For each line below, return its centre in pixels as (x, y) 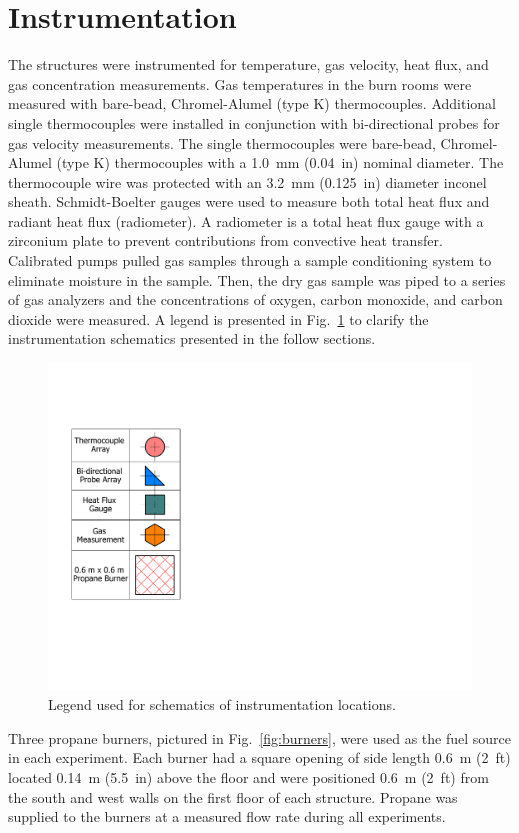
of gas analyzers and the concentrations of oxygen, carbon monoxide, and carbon (255, 299)
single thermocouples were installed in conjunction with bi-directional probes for (254, 122)
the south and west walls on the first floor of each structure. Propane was (233, 796)
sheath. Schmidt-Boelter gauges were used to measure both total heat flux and (249, 201)
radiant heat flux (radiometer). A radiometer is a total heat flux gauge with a (246, 220)
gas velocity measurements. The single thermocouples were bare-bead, (222, 142)
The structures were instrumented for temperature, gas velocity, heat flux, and (248, 64)
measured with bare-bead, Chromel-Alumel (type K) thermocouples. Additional (252, 103)
